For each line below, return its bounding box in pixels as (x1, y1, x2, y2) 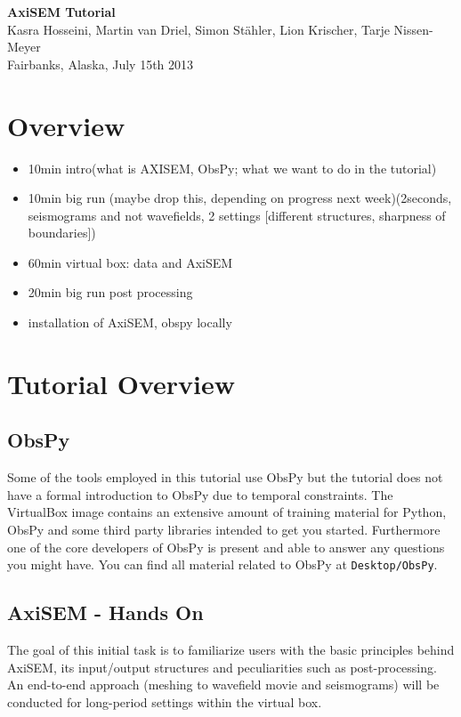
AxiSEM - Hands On (7, 599, 204, 626)
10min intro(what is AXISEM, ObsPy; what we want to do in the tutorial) (28, 158, 437, 177)
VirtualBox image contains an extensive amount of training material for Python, (7, 503, 447, 521)
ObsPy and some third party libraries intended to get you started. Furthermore (7, 520, 441, 539)
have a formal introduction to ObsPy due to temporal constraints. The (7, 485, 393, 504)
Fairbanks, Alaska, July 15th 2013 (7, 54, 194, 73)
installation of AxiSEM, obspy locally (28, 313, 232, 332)
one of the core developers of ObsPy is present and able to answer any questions (7, 537, 445, 556)
